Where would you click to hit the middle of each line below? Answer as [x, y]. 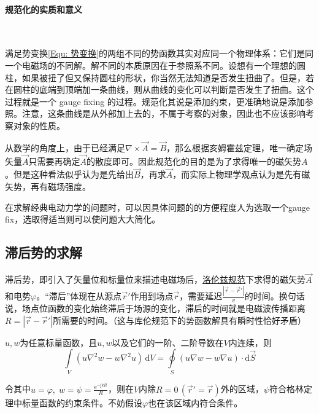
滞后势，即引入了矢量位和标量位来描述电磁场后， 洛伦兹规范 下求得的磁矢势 [155, 279]
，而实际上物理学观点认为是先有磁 [241, 174]
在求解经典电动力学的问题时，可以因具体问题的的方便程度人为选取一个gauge [157, 207]
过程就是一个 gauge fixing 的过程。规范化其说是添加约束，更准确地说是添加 [155, 101]
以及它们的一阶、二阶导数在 [168, 342]
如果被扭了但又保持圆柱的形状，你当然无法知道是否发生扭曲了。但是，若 [168, 77]
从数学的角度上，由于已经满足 [65, 147]
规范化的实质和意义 [44, 9]
